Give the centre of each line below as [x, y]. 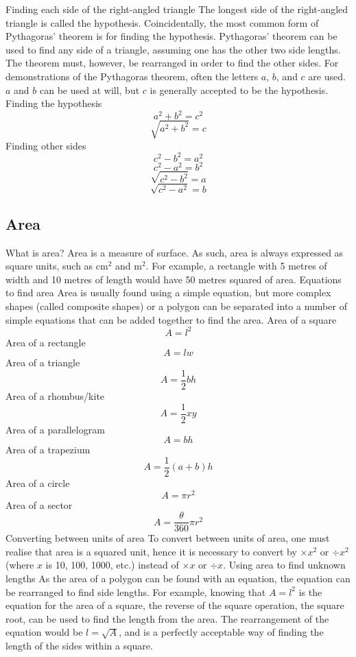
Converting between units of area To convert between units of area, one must [168, 538]
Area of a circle [38, 482]
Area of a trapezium [48, 450]
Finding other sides [46, 145]
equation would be [44, 632]
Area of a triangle [43, 362]
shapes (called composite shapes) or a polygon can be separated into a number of [176, 306]
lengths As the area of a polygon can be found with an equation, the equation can [178, 578]
